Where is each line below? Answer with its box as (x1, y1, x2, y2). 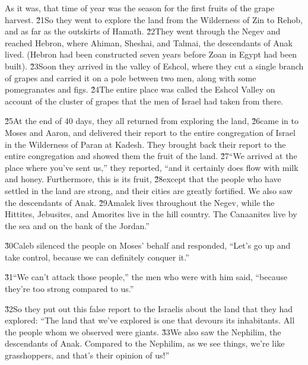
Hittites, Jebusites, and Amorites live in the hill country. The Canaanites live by (5, 208, 297, 220)
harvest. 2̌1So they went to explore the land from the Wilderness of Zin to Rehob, (5, 13, 303, 26)
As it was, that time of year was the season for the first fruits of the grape (5, 2, 275, 14)
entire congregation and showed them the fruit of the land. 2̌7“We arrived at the (5, 150, 297, 162)
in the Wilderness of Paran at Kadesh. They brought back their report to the (5, 138, 286, 150)
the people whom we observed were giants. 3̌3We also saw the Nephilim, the (5, 325, 281, 338)
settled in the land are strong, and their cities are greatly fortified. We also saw (5, 184, 293, 196)
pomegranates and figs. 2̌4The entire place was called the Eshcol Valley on (5, 83, 275, 96)
